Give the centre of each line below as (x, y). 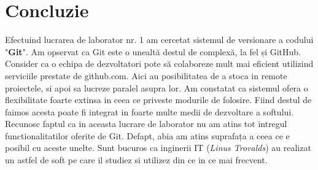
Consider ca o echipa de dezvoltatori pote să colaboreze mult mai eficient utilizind (159, 64)
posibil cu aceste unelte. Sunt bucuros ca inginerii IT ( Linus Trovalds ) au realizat (158, 148)
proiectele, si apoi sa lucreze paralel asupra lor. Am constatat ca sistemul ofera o (157, 87)
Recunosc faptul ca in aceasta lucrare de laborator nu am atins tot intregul (146, 124)
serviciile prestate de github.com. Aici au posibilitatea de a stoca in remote (146, 75)
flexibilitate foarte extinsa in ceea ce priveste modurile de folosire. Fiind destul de (158, 100)
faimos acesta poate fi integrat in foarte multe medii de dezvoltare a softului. (149, 111)
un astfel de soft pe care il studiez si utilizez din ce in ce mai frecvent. (136, 160)
